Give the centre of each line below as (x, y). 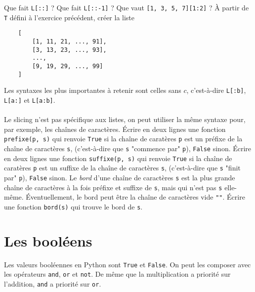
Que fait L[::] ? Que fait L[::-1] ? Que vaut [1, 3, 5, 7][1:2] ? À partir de (127, 7)
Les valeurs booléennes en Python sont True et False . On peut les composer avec (127, 264)
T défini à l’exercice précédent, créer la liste (69, 17)
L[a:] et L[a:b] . (30, 100)
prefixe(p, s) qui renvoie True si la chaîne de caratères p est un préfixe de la (123, 139)
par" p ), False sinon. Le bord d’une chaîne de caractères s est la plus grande (120, 177)
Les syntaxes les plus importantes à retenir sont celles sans (93, 90)
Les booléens (48, 240)
